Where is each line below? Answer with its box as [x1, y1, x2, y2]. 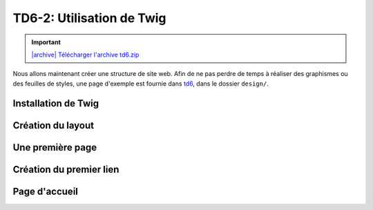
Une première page [12, 142, 97, 153]
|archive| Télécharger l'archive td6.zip [31, 50, 140, 59]
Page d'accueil [12, 185, 79, 197]
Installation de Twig [12, 97, 99, 109]
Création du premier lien [12, 163, 119, 175]
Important [31, 38, 61, 46]
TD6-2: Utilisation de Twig [12, 10, 166, 26]
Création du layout [12, 120, 95, 131]
